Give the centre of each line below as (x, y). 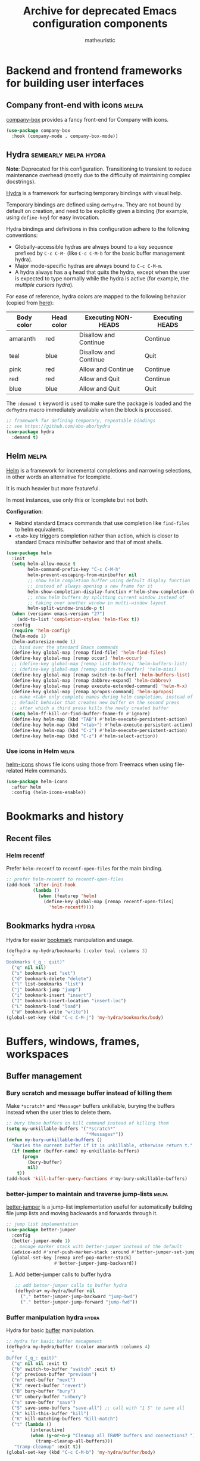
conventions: (22, 235)
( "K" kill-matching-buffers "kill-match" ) (65, 1419)
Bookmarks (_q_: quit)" (36, 962)
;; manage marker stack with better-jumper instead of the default (97, 1246)
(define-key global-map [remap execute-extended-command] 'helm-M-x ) (99, 686)
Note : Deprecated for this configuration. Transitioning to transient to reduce (99, 169)
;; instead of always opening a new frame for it (90, 586)
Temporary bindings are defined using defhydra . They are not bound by (94, 205)
